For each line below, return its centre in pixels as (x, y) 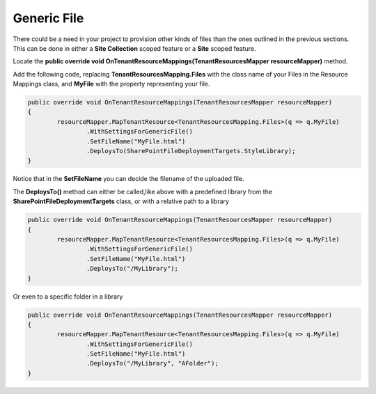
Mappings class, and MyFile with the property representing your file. (111, 84)
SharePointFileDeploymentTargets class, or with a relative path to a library (121, 201)
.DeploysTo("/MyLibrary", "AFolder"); (152, 363)
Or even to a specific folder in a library (68, 297)
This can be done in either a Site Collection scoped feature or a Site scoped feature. (134, 48)
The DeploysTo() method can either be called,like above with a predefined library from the (143, 191)
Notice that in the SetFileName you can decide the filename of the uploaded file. (128, 179)
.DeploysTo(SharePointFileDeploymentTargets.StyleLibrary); (191, 151)
